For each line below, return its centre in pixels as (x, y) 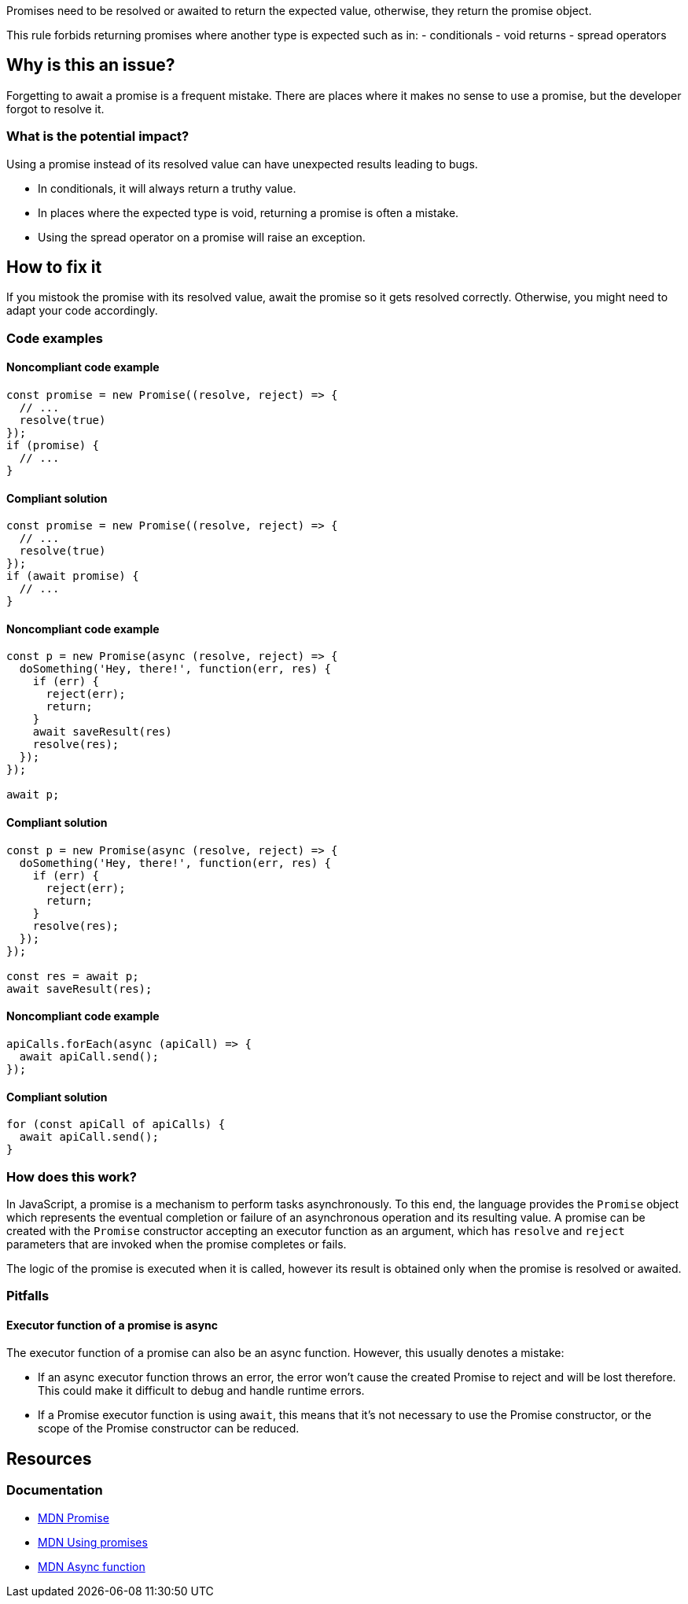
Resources (49, 1458)
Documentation (55, 1490)
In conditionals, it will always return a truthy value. (167, 188)
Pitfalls (28, 1296)
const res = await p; (73, 976)
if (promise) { (53, 446)
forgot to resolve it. (55, 109)
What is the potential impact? (98, 136)
